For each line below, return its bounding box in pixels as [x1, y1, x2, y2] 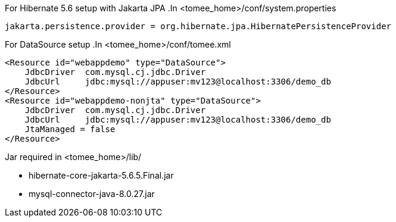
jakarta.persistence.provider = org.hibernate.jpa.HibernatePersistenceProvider [5, 21, 392, 31]
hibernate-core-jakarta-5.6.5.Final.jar [29, 170, 174, 180]
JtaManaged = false [24, 124, 116, 134]
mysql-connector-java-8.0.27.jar [29, 189, 155, 199]
